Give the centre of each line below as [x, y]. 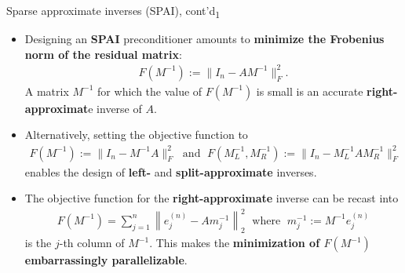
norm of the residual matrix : [103, 54]
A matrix [47, 91]
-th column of [92, 243]
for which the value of [150, 91]
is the [38, 243]
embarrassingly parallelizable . [106, 260]
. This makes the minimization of [235, 243]
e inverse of [115, 108]
